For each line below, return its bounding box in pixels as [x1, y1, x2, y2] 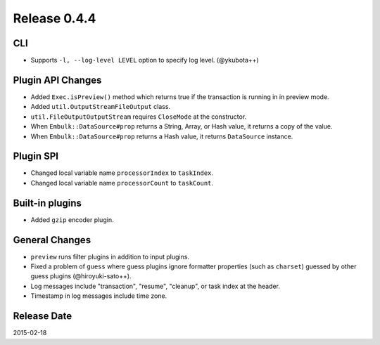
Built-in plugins [13, 197, 82, 209]
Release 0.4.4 [13, 11, 96, 26]
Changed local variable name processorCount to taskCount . [30, 178, 214, 187]
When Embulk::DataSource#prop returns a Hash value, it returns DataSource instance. [30, 132, 293, 141]
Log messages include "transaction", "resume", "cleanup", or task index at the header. [30, 282, 281, 290]
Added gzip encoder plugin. [30, 215, 114, 224]
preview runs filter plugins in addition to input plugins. [30, 252, 190, 261]
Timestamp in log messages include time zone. [30, 292, 167, 300]
